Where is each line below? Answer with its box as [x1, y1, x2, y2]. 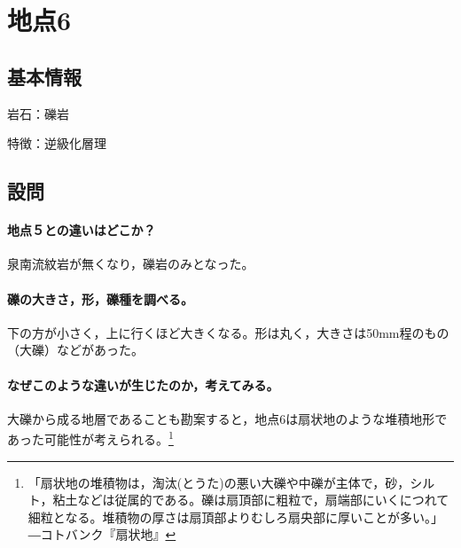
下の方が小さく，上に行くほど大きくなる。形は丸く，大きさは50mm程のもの [7, 323, 449, 341]
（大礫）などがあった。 [7, 341, 144, 359]
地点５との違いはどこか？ [7, 221, 156, 239]
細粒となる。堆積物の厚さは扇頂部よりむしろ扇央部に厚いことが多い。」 [27, 507, 444, 526]
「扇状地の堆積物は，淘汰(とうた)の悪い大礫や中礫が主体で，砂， [27, 473, 410, 491]
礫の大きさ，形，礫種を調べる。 [7, 289, 193, 308]
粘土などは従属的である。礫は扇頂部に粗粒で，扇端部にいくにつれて [52, 490, 449, 509]
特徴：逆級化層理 [7, 134, 106, 153]
